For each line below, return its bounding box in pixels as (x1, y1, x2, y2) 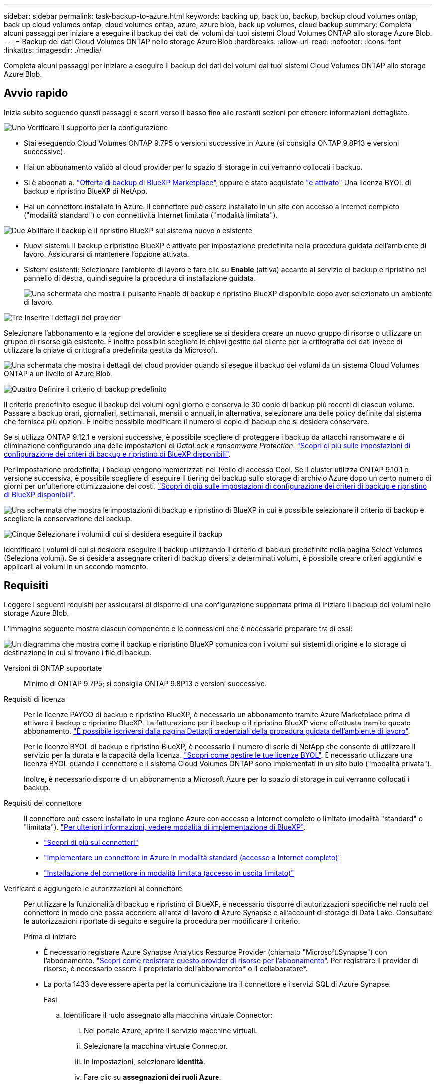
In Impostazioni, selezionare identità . (84, 1057, 205, 1066)
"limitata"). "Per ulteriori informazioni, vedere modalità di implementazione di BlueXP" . (24, 822, 306, 831)
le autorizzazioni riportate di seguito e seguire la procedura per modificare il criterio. (24, 916, 300, 925)
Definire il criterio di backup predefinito (38, 384, 167, 393)
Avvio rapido (4, 87, 68, 100)
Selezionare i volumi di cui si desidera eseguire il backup (37, 529, 223, 538)
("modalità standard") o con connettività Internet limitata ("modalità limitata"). (24, 210, 278, 219)
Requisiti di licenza (4, 694, 65, 703)
